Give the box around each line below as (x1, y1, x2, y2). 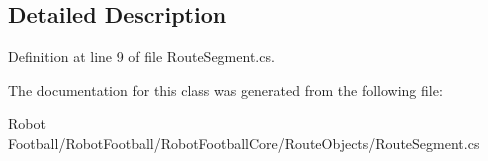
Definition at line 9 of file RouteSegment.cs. (8, 46, 275, 67)
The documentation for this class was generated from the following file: (8, 79, 443, 100)
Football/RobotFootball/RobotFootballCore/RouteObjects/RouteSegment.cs (8, 132, 480, 153)
